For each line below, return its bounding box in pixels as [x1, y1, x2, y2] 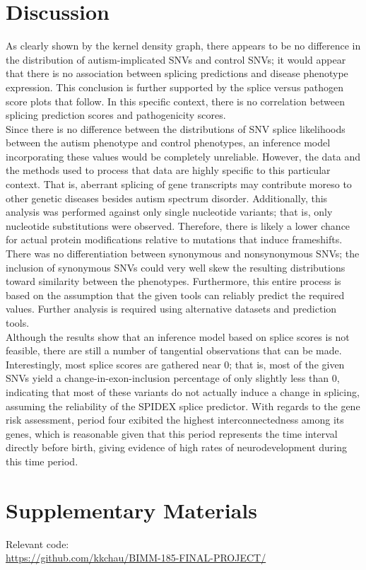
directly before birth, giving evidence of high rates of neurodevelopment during [6, 440, 347, 455]
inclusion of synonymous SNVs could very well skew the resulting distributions [6, 260, 346, 274]
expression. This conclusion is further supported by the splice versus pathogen [6, 79, 344, 94]
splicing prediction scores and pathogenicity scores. [6, 107, 226, 122]
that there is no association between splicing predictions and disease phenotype [6, 66, 348, 81]
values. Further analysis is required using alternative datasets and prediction [6, 301, 337, 316]
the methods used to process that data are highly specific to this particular [6, 163, 331, 178]
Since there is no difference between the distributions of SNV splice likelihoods [6, 121, 346, 136]
